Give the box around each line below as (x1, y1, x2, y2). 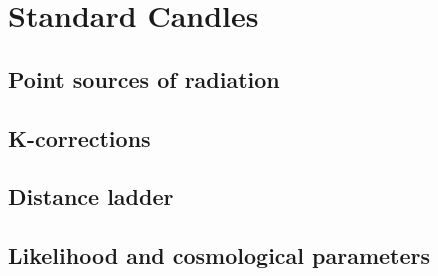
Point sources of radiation (8, 63, 280, 94)
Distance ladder (8, 181, 174, 212)
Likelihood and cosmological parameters (8, 240, 431, 271)
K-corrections (8, 122, 151, 153)
